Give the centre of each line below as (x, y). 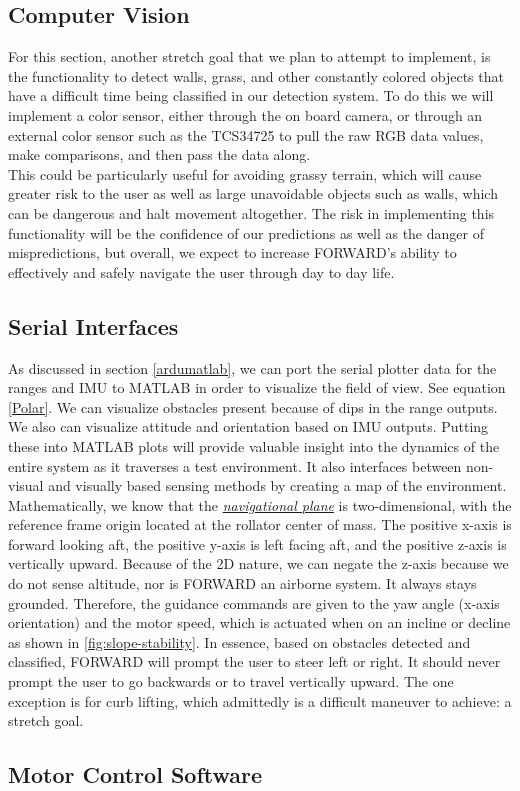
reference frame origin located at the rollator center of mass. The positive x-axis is (260, 524)
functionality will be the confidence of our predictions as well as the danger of (246, 232)
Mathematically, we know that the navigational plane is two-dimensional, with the (260, 504)
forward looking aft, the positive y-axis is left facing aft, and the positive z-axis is (257, 543)
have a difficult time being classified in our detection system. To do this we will (251, 95)
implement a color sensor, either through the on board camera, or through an (245, 114)
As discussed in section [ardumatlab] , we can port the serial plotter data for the (252, 367)
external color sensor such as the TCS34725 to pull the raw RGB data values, (246, 134)
